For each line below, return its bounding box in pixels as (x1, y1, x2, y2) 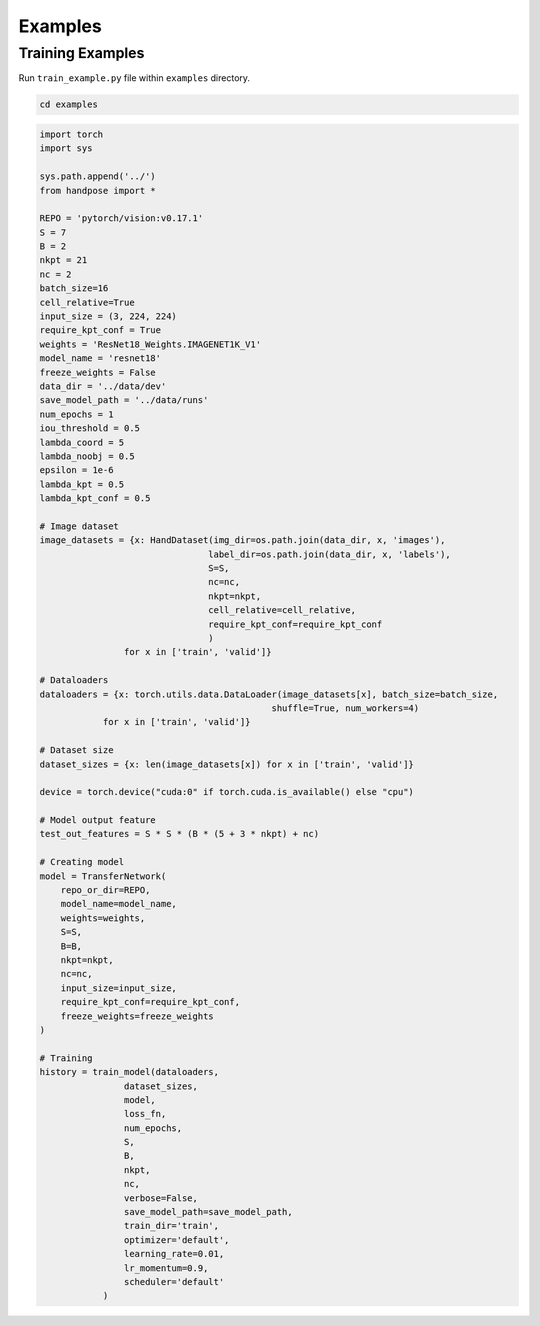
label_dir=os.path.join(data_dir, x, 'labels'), (208, 548, 452, 560)
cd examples (39, 99, 99, 110)
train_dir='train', (123, 1220, 220, 1232)
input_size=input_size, (60, 982, 177, 994)
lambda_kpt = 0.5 (39, 478, 125, 490)
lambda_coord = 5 (39, 436, 125, 448)
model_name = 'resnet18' (39, 353, 162, 364)
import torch (39, 128, 104, 140)
